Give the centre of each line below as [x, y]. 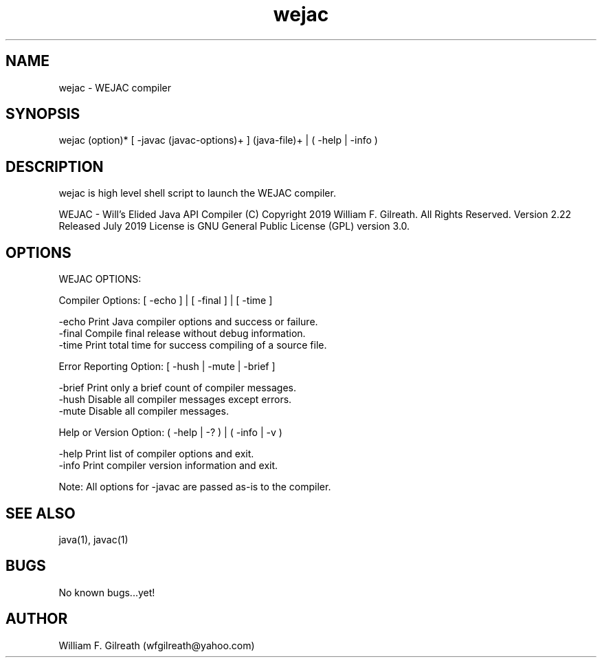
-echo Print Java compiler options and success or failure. [188, 322]
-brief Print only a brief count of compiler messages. [177, 388]
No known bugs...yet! [107, 592]
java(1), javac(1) [93, 539]
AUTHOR [37, 619]
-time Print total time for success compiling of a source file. [193, 345]
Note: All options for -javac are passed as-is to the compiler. [195, 487]
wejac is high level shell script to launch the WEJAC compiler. [197, 193]
